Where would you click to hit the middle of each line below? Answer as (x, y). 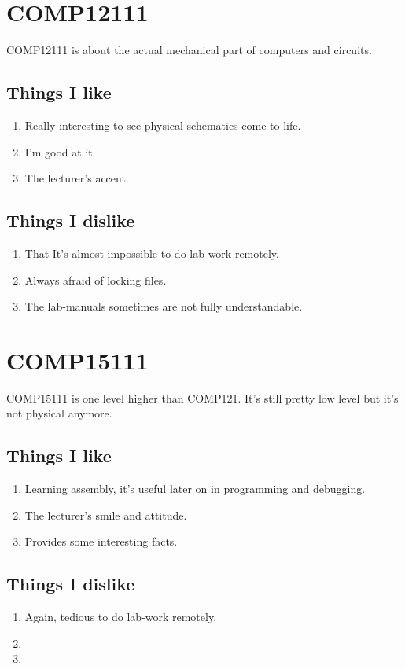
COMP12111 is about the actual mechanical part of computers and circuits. (189, 50)
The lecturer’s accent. (77, 178)
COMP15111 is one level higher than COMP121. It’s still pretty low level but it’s (202, 397)
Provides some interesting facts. (101, 541)
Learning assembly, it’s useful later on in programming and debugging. (195, 489)
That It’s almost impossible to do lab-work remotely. (152, 253)
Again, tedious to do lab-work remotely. (121, 617)
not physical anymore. (59, 413)
